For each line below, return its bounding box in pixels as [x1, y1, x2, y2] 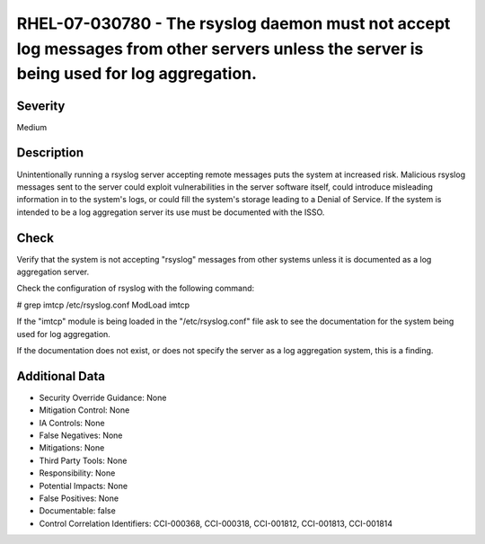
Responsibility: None [39, 468, 116, 478]
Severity [16, 98, 66, 113]
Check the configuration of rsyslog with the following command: [16, 283, 255, 294]
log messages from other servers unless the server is [16, 39, 424, 58]
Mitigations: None [39, 442, 105, 453]
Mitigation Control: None [39, 405, 130, 415]
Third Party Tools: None [39, 455, 128, 466]
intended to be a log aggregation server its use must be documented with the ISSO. [16, 207, 325, 218]
